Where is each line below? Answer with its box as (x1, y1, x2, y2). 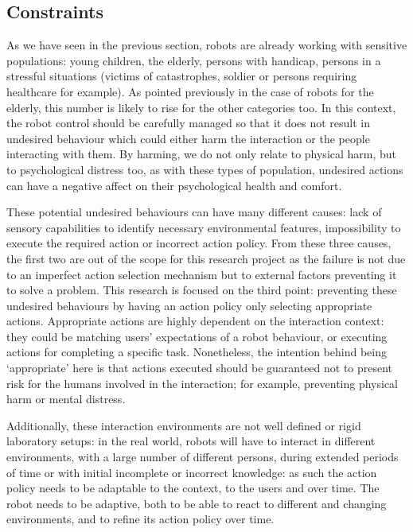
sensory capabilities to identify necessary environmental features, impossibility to (6, 219, 401, 235)
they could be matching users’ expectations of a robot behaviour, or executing (6, 328, 388, 344)
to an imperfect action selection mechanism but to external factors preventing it (6, 266, 397, 282)
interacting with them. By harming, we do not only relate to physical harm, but (6, 146, 397, 162)
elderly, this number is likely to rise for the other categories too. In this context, (6, 99, 396, 115)
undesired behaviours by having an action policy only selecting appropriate (6, 297, 372, 313)
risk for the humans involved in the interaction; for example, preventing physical (6, 375, 399, 391)
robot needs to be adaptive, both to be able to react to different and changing (6, 495, 387, 511)
